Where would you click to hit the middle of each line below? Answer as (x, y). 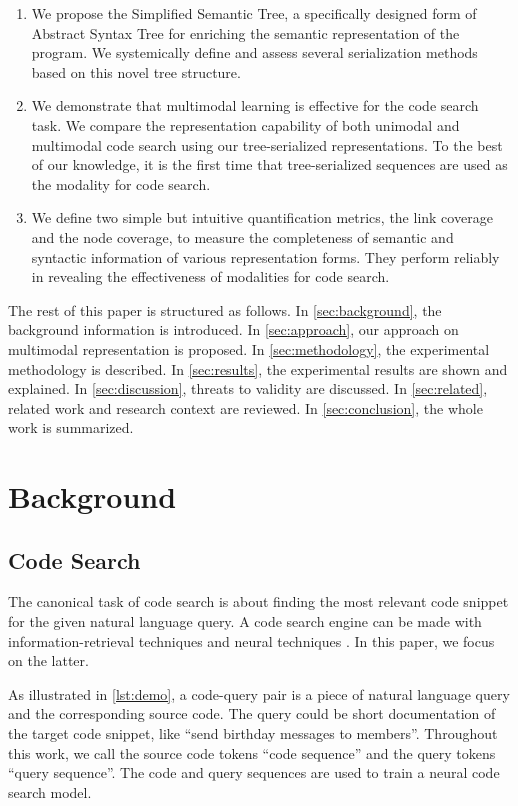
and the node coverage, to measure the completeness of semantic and (242, 236)
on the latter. (48, 660)
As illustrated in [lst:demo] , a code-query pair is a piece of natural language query (259, 693)
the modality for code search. (121, 183)
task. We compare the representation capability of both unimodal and (245, 124)
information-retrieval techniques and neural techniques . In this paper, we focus (251, 640)
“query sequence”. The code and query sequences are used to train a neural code (254, 772)
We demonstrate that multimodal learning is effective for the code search (255, 105)
